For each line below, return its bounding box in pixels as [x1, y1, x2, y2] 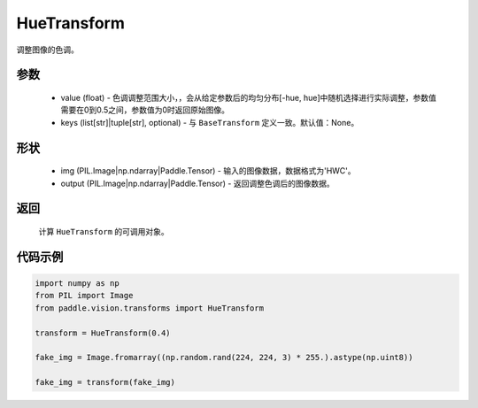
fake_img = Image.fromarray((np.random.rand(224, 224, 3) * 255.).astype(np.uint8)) [35, 352, 413, 363]
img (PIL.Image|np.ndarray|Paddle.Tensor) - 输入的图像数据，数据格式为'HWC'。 [60, 166, 356, 176]
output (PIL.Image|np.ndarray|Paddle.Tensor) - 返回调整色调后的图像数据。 [60, 178, 335, 189]
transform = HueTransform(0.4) [35, 327, 172, 338]
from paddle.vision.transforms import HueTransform [35, 303, 265, 313]
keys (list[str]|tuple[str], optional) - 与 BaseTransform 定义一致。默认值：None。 [60, 117, 359, 127]
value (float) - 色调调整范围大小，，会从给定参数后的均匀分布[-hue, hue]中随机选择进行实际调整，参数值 [60, 92, 437, 103]
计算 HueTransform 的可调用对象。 [38, 226, 170, 236]
